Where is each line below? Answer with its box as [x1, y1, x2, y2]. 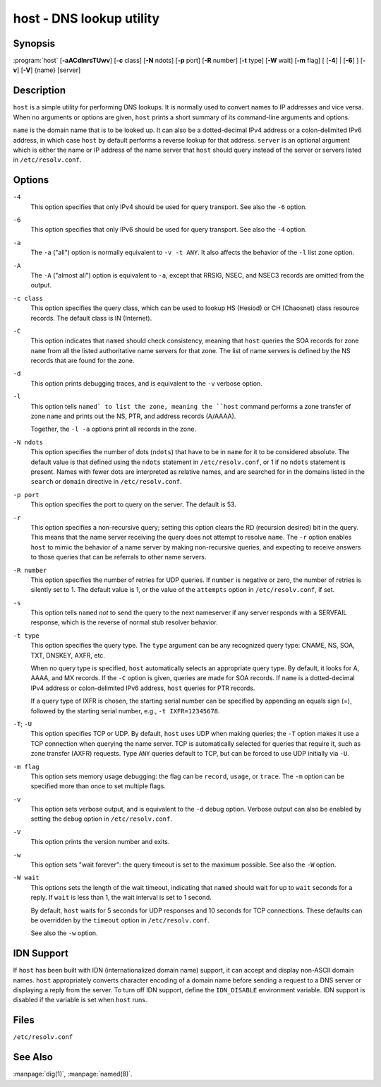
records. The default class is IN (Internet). [30, 314, 152, 322]
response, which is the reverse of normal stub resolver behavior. [30, 618, 218, 626]
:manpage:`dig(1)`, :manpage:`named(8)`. [13, 1070, 133, 1079]
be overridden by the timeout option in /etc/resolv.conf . [30, 916, 210, 925]
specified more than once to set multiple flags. [30, 782, 166, 790]
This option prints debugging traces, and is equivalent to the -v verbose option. [30, 379, 262, 388]
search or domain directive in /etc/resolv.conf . [30, 477, 182, 486]
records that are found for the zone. [30, 357, 135, 365]
